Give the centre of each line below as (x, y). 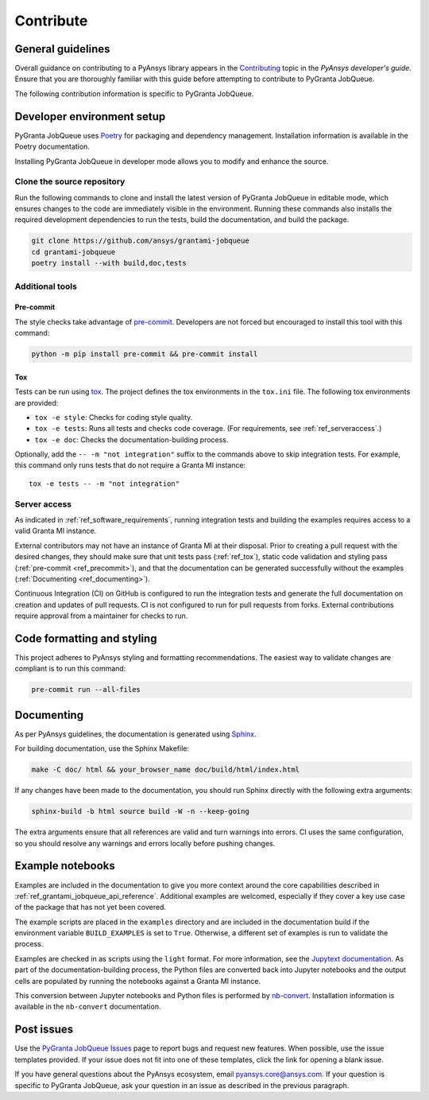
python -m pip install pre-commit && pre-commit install (145, 354)
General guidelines (62, 49)
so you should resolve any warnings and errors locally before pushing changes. (145, 843)
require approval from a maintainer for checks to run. (101, 616)
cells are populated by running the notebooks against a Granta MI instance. (138, 981)
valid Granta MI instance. (56, 531)
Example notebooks (65, 866)
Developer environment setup (90, 117)
